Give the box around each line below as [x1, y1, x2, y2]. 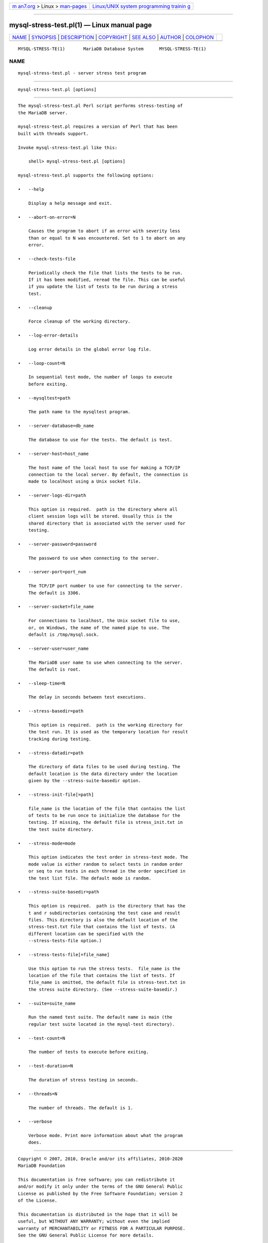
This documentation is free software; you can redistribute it [18, 1177, 175, 1183]
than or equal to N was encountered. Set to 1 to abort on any [28, 235, 186, 241]
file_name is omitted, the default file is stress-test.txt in [28, 979, 186, 985]
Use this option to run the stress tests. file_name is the [28, 966, 181, 972]
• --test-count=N [18, 1035, 66, 1041]
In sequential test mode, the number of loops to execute [28, 374, 173, 380]
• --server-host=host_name [18, 450, 89, 456]
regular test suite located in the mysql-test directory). [28, 1021, 175, 1027]
